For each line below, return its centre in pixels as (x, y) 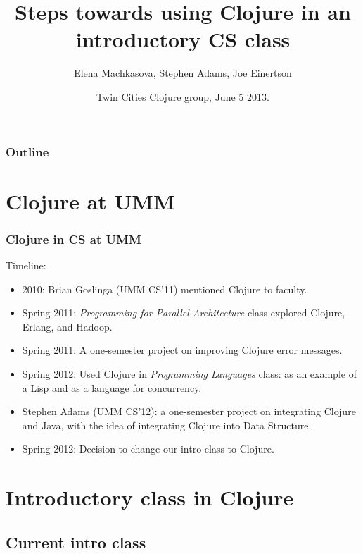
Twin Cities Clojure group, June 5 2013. (183, 96)
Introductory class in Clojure (150, 497)
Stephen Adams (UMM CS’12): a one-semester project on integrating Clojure (189, 411)
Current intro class (76, 542)
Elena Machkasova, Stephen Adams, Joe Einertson (183, 73)
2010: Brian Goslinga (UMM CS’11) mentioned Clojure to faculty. (165, 289)
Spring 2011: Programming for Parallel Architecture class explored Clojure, (184, 313)
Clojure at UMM (90, 201)
